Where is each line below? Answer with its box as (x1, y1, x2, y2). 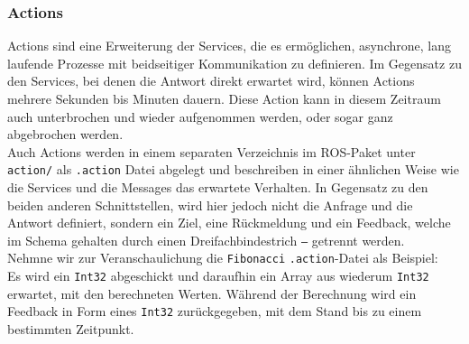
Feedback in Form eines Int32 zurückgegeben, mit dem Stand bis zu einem (7, 302, 422, 321)
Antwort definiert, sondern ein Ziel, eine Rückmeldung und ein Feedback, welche (7, 213, 451, 232)
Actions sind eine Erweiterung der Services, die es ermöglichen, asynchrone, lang (7, 36, 451, 55)
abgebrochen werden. (7, 125, 124, 144)
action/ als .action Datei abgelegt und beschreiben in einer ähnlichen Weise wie (7, 160, 459, 179)
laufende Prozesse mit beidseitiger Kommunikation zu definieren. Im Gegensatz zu (7, 53, 462, 72)
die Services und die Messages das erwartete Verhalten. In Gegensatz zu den (7, 178, 428, 197)
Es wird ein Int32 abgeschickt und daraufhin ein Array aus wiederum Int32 (7, 266, 429, 285)
